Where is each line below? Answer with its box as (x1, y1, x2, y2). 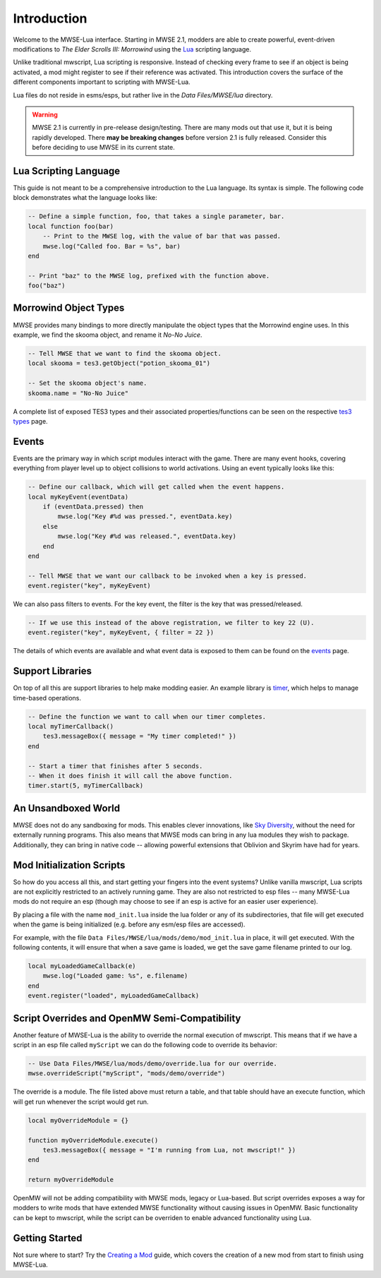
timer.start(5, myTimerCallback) (28, 782, 144, 790)
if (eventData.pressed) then (42, 502, 144, 510)
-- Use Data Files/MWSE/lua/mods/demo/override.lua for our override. (28, 1060, 278, 1068)
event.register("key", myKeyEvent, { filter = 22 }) (28, 628, 214, 637)
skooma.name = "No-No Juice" (28, 389, 129, 397)
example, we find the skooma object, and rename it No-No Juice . (13, 330, 202, 339)
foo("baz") (28, 282, 66, 289)
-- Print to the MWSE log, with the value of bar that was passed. (42, 232, 282, 240)
